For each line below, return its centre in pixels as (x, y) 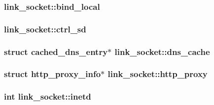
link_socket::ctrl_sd (45, 29)
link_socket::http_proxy (158, 74)
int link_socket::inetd (48, 96)
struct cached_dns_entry (56, 51)
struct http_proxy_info (53, 74)
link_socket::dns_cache (162, 51)
